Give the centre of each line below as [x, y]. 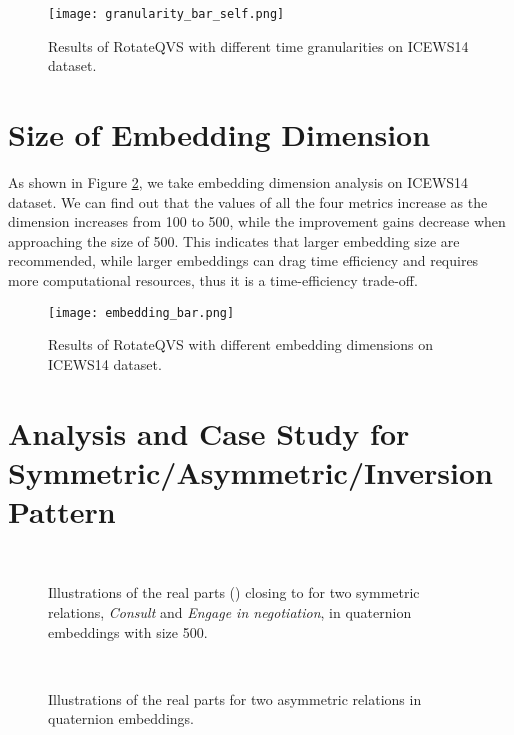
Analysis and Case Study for [209, 432]
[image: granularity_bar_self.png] [166, 14]
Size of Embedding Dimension [219, 134]
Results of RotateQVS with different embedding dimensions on [240, 344]
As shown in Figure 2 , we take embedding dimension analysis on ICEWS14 [238, 181]
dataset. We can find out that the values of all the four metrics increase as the [248, 201]
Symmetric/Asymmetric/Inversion [250, 471]
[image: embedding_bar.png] [141, 312]
